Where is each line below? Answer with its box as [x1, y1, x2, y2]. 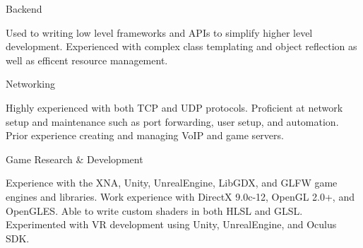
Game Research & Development [6, 151, 143, 166]
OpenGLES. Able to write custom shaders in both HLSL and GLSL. [6, 203, 303, 218]
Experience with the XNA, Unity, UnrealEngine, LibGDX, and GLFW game [6, 175, 338, 190]
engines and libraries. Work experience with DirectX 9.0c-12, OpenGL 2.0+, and [6, 189, 355, 203]
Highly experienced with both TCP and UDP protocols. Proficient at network [6, 100, 343, 114]
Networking [6, 76, 56, 91]
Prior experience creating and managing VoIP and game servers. [6, 128, 284, 143]
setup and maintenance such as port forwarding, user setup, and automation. [6, 114, 339, 129]
